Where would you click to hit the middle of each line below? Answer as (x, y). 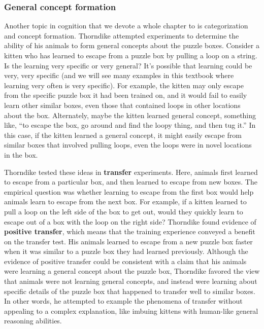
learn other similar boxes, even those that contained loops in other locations (122, 105)
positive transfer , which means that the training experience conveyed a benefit (130, 231)
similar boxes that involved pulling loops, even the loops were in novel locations (128, 145)
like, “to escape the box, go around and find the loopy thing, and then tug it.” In (130, 125)
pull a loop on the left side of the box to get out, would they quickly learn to (124, 211)
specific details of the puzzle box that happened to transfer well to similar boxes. (130, 291)
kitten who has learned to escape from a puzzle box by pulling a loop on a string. (131, 55)
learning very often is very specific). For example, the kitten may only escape (124, 85)
